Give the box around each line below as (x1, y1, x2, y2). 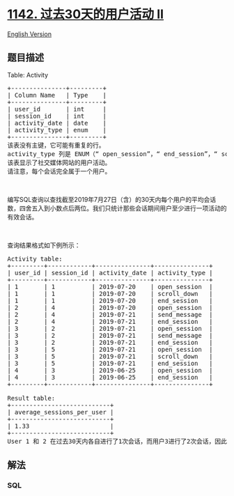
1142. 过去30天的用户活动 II (7, 6, 164, 22)
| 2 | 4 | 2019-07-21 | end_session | (7, 318, 214, 325)
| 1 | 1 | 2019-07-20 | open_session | (7, 283, 214, 290)
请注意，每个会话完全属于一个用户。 (7, 167, 111, 175)
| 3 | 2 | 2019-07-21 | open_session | (7, 325, 214, 332)
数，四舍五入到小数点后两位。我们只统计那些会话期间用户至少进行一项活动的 (7, 203, 227, 212)
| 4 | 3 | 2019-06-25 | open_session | (7, 366, 214, 374)
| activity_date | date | (7, 119, 107, 127)
